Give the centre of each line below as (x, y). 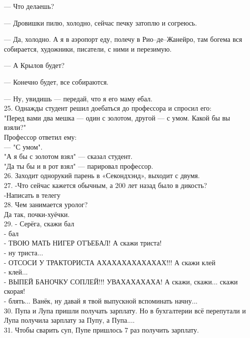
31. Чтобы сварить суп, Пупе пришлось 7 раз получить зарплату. (102, 329)
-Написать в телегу (32, 195)
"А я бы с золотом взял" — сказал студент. (68, 156)
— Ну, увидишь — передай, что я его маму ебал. (78, 98)
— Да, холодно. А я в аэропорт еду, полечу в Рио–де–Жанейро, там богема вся (123, 39)
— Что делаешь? (29, 6)
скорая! (15, 291)
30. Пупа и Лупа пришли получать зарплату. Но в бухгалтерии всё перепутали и (125, 310)
